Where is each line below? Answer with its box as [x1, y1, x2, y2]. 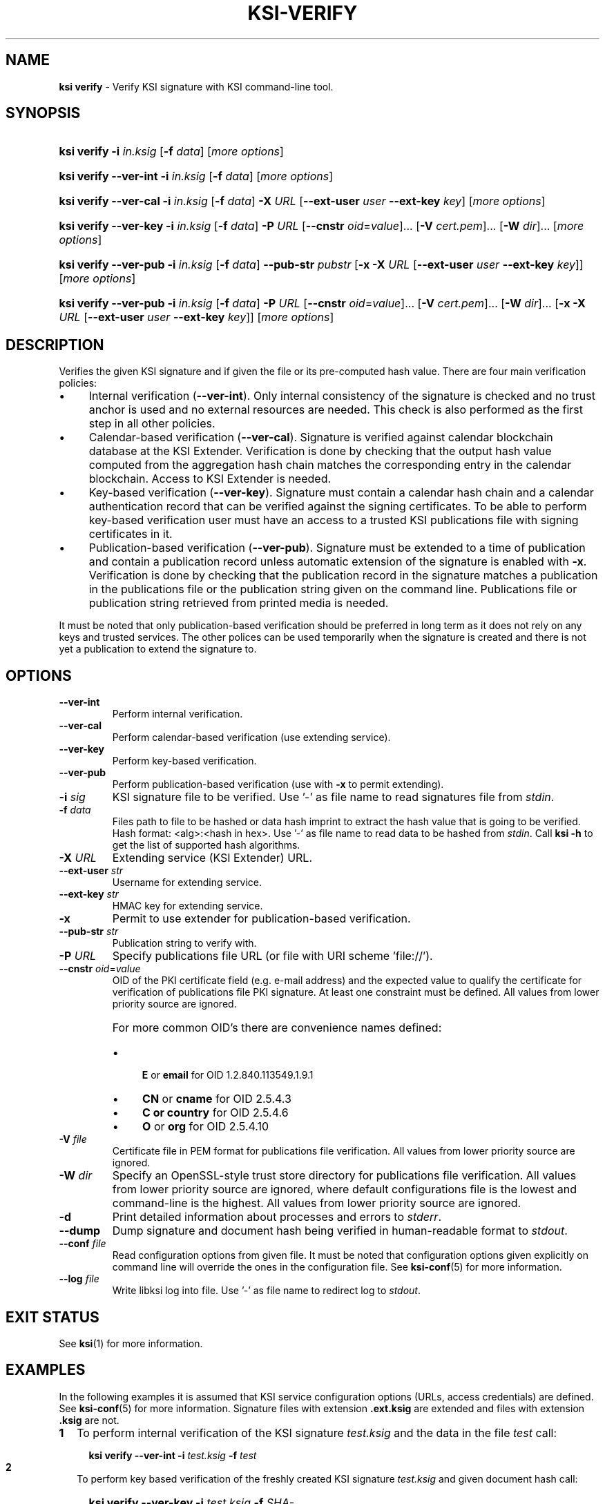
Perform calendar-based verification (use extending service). [112, 731, 391, 744]
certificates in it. [88, 527, 173, 541]
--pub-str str [59, 925, 119, 938]
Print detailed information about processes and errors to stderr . [112, 1210, 441, 1224]
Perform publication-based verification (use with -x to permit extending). [112, 778, 444, 791]
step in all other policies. [88, 416, 215, 431]
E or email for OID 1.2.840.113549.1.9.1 [142, 1069, 314, 1081]
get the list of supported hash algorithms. [112, 839, 300, 851]
